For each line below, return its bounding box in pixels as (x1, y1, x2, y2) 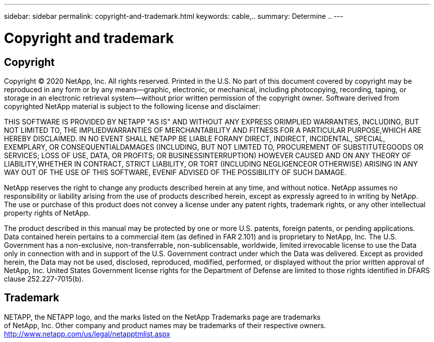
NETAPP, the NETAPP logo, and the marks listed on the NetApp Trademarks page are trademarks (4, 312, 321, 321)
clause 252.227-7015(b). (4, 274, 84, 283)
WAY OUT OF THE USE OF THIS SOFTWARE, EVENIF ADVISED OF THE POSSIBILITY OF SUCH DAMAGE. (4, 168, 347, 176)
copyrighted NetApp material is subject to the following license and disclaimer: (4, 102, 261, 111)
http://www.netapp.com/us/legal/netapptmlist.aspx (4, 329, 170, 338)
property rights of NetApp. (4, 208, 90, 217)
